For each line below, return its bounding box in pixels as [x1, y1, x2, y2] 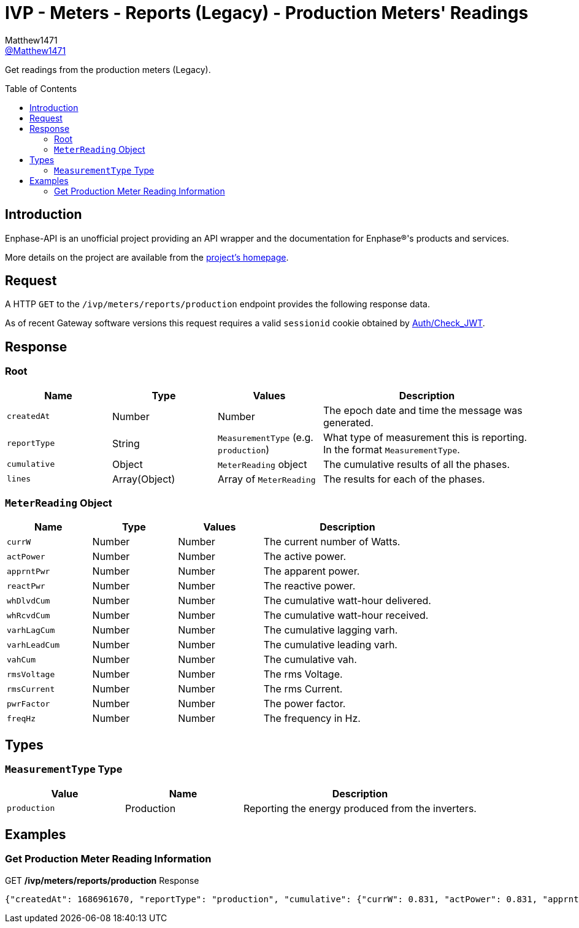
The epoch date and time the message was [323, 404, 523, 416]
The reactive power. [263, 580, 356, 592]
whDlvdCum [7, 596, 50, 605]
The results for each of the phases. [323, 472, 485, 485]
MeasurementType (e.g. [218, 431, 313, 443]
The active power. [263, 550, 347, 563]
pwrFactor [7, 699, 50, 708]
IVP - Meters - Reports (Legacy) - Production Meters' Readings [5, 2, 529, 23]
